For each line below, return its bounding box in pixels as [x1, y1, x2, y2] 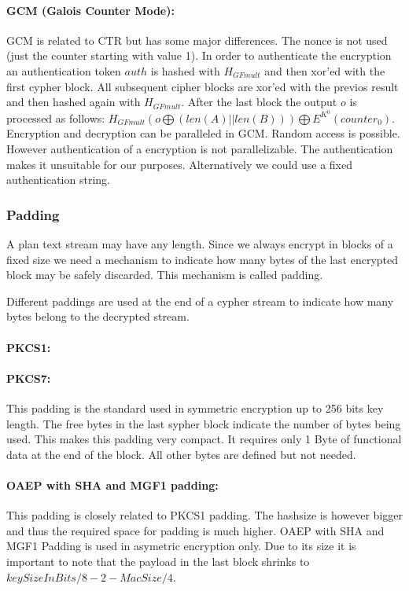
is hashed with [150, 62, 220, 79]
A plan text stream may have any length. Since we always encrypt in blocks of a [6, 236, 393, 252]
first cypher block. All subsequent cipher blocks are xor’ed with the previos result [6, 78, 399, 94]
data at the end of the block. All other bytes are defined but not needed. [6, 446, 356, 462]
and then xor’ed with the [264, 62, 385, 79]
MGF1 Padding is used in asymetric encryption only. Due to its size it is [6, 538, 356, 554]
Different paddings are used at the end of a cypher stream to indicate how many [6, 292, 394, 309]
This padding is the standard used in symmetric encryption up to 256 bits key [6, 399, 384, 416]
